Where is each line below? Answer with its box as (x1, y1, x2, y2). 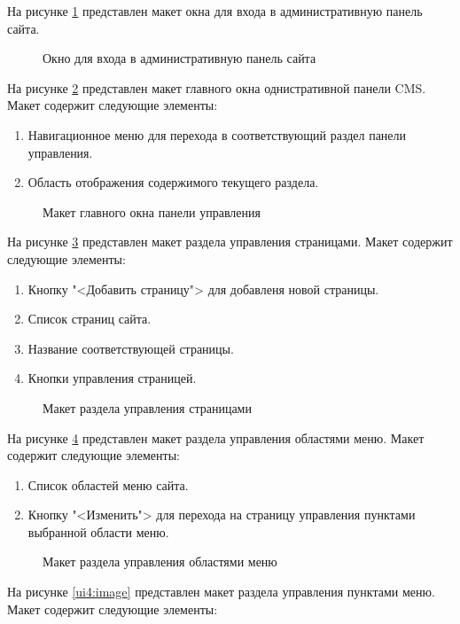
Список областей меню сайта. (27, 475, 189, 494)
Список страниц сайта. (27, 309, 152, 328)
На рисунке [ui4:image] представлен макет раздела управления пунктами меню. (7, 582, 435, 601)
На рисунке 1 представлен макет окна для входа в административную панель (7, 2, 423, 19)
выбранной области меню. (27, 522, 169, 541)
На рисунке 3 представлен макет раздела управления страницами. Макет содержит (7, 232, 453, 251)
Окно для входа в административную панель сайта (43, 49, 316, 67)
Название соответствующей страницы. (27, 339, 234, 357)
